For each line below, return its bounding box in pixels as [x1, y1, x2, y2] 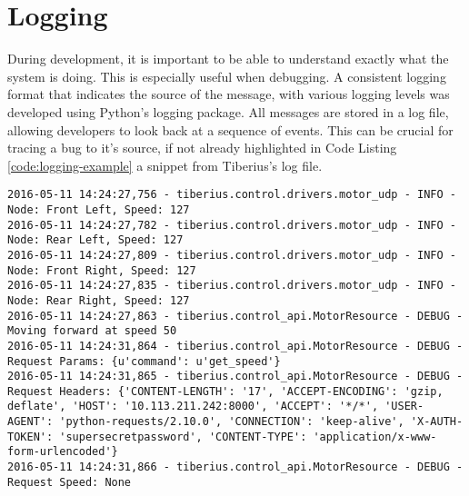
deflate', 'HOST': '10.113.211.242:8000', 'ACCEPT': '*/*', [7, 400, 379, 413]
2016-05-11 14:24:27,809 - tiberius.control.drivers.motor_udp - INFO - [7, 248, 456, 262]
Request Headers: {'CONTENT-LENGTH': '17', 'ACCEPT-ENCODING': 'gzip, [7, 384, 444, 398]
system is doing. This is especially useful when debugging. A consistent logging [7, 66, 446, 85]
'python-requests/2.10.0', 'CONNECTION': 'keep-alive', [59, 415, 404, 429]
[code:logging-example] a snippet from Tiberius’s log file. [7, 155, 323, 174]
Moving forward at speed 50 [7, 324, 177, 338]
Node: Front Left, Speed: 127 [7, 203, 190, 216]
